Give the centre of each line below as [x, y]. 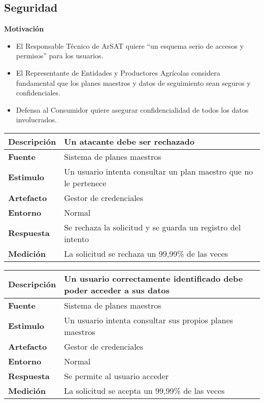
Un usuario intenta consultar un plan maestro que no [159, 171]
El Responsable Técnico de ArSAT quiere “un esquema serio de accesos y [130, 45]
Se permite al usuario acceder [117, 376]
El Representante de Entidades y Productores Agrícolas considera [118, 72]
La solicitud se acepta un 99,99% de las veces [144, 390]
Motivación [24, 29]
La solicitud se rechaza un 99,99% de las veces [146, 253]
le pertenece [85, 183]
